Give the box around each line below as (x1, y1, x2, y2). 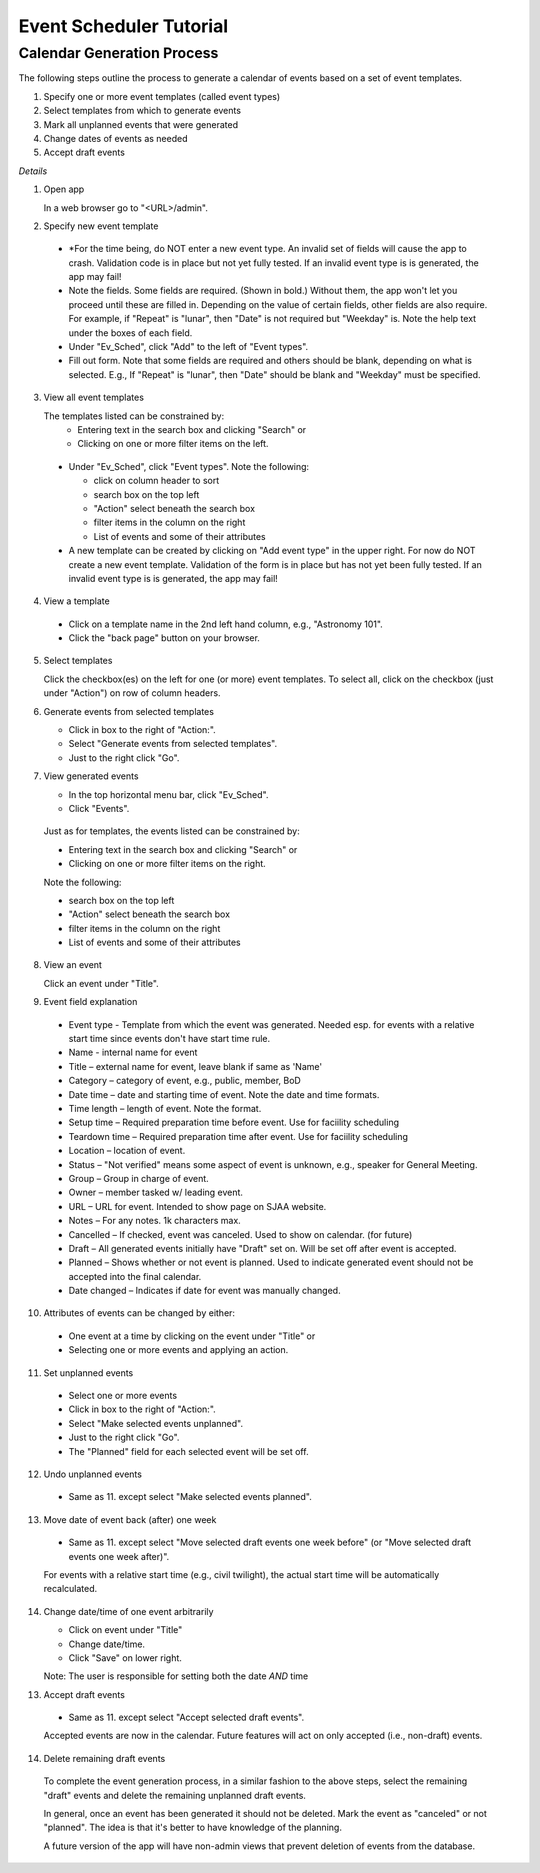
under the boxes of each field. (68, 326, 193, 339)
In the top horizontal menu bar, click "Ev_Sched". (68, 788, 269, 800)
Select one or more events (68, 1390, 178, 1402)
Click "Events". (68, 802, 130, 814)
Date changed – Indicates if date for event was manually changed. (68, 1285, 341, 1297)
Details (18, 165, 48, 177)
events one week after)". (68, 1550, 170, 1562)
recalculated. (43, 1583, 98, 1595)
